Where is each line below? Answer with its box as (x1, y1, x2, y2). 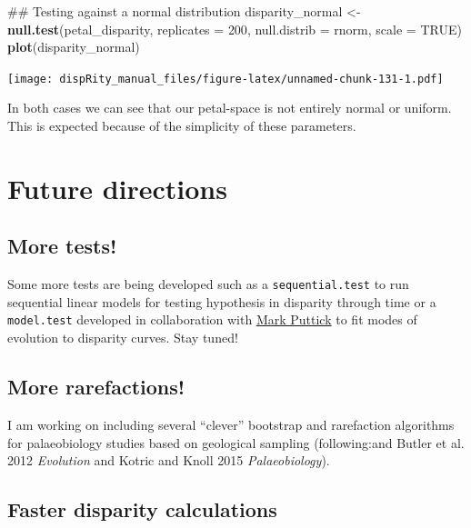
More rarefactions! (7, 373, 185, 401)
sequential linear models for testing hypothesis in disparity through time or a (7, 292, 436, 311)
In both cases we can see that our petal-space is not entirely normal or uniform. (7, 98, 452, 117)
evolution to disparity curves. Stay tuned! (7, 328, 238, 347)
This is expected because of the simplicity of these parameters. (7, 116, 356, 135)
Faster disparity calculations (7, 495, 277, 523)
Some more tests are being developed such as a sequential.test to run (7, 274, 409, 294)
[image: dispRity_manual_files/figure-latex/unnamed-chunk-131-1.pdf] (7, 72, 444, 85)
